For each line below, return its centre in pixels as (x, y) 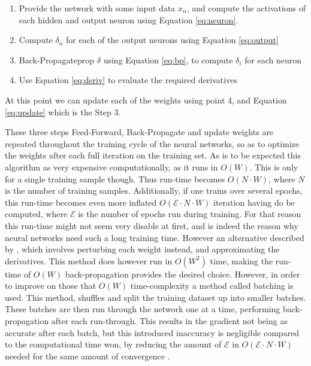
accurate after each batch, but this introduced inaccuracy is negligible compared (152, 332)
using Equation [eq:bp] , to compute (168, 60)
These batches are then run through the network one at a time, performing (143, 309)
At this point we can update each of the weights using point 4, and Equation (146, 100)
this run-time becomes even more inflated (81, 202)
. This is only (274, 167)
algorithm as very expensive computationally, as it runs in (111, 167)
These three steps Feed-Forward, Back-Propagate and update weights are (139, 132)
